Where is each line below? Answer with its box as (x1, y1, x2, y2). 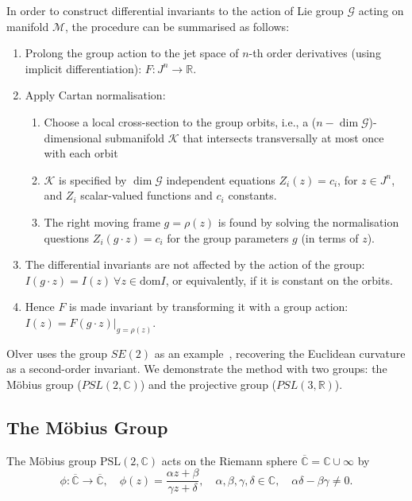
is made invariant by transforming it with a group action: (69, 298, 348, 315)
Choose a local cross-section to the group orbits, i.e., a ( (44, 113, 317, 130)
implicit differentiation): (25, 60, 142, 76)
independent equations (166, 171, 275, 188)
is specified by (59, 171, 127, 188)
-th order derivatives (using (248, 45, 381, 61)
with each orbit (44, 145, 118, 161)
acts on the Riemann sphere (161, 452, 298, 468)
